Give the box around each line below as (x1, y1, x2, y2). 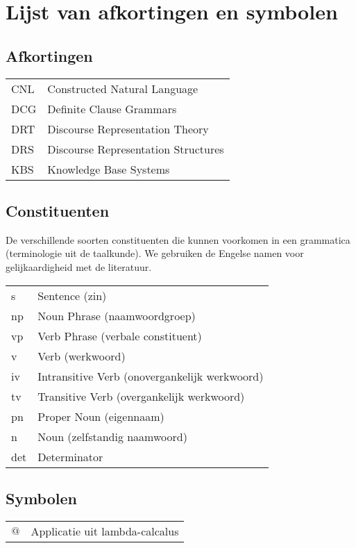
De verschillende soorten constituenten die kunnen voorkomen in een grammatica (6, 232, 350, 247)
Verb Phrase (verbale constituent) (37, 327, 202, 344)
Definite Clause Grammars (47, 100, 177, 117)
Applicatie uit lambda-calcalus (31, 522, 179, 539)
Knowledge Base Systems (47, 160, 170, 177)
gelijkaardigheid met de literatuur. (6, 259, 152, 274)
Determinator (37, 448, 103, 465)
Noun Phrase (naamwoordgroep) (37, 307, 196, 324)
